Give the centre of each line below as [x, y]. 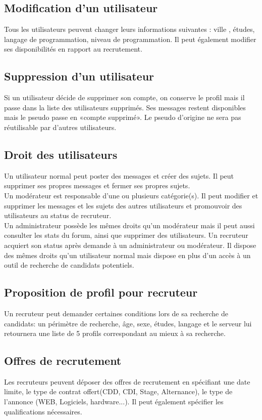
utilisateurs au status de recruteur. [58, 215]
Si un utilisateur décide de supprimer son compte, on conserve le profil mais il [124, 97]
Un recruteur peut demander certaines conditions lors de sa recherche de [116, 313]
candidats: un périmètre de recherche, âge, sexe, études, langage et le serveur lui [128, 323]
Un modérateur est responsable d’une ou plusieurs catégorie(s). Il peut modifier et [131, 195]
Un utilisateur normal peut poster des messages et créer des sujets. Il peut [119, 175]
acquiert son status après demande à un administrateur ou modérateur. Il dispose [130, 245]
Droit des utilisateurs [61, 154]
